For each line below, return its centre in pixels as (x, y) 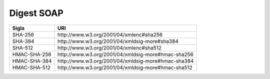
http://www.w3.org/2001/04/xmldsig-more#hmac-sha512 (125, 67)
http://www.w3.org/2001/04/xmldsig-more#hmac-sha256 (125, 54)
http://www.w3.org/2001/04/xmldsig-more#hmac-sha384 (126, 61)
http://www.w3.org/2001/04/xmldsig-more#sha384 (118, 41)
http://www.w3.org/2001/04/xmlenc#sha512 (110, 47)
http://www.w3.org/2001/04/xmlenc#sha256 (110, 34)
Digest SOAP (36, 13)
